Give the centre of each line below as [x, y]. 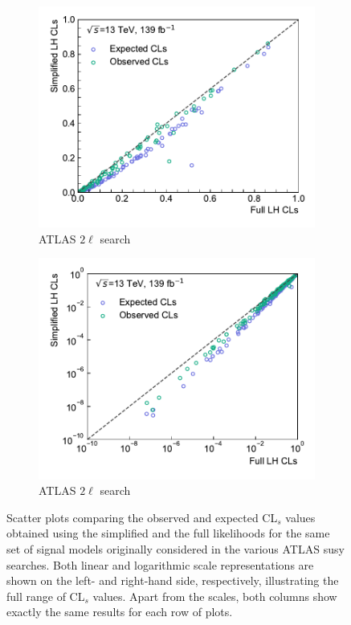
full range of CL [46, 596]
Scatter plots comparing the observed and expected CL [142, 517]
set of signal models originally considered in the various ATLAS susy [175, 548]
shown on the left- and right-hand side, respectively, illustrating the [173, 580]
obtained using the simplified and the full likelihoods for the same [168, 533]
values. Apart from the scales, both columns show [215, 596]
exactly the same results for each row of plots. [120, 612]
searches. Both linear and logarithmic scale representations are [160, 564]
